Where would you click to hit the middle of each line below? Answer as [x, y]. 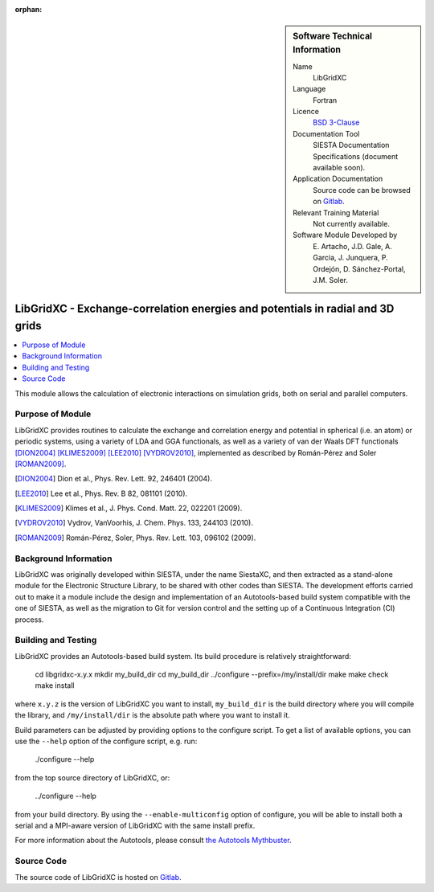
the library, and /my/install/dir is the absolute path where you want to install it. [153, 715]
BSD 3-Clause [336, 123]
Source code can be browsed [362, 190]
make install [55, 685]
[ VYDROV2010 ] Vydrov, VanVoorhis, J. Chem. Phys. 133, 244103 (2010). [134, 523]
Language [309, 89]
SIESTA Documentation [351, 145]
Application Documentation [338, 179]
